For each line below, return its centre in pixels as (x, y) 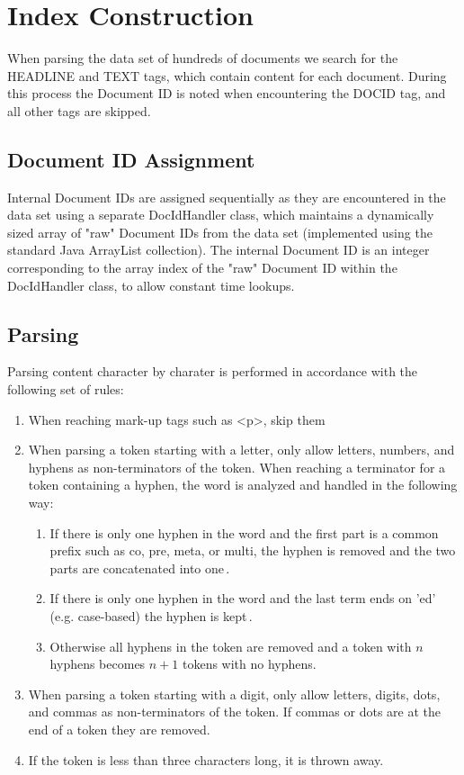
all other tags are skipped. (79, 110)
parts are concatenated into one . (140, 568)
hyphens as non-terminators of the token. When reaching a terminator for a (237, 467)
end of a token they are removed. (119, 729)
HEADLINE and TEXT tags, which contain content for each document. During (227, 75)
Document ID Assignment (131, 159)
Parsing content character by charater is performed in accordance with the (213, 371)
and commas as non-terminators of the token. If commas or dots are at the (235, 712)
